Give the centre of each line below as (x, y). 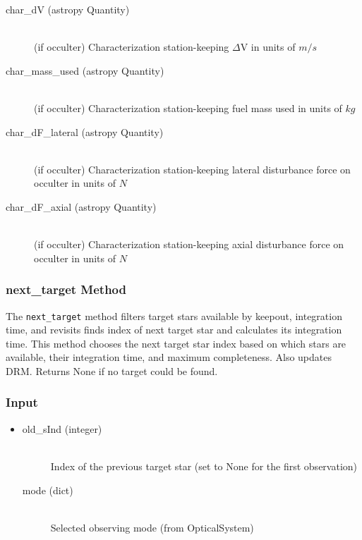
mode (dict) (48, 490)
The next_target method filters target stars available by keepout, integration (174, 315)
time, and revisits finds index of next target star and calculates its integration (174, 330)
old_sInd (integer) (62, 428)
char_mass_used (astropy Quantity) (85, 70)
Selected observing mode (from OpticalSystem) (152, 527)
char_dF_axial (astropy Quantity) (81, 206)
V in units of (268, 47)
